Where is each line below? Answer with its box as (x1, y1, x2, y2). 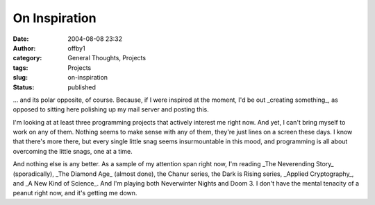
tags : (12, 63, 28, 72)
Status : (12, 83, 35, 91)
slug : (12, 73, 28, 82)
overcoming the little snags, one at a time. (12, 147, 133, 155)
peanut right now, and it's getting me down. (12, 189, 137, 197)
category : (12, 54, 42, 62)
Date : (12, 35, 29, 43)
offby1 (67, 44, 86, 52)
